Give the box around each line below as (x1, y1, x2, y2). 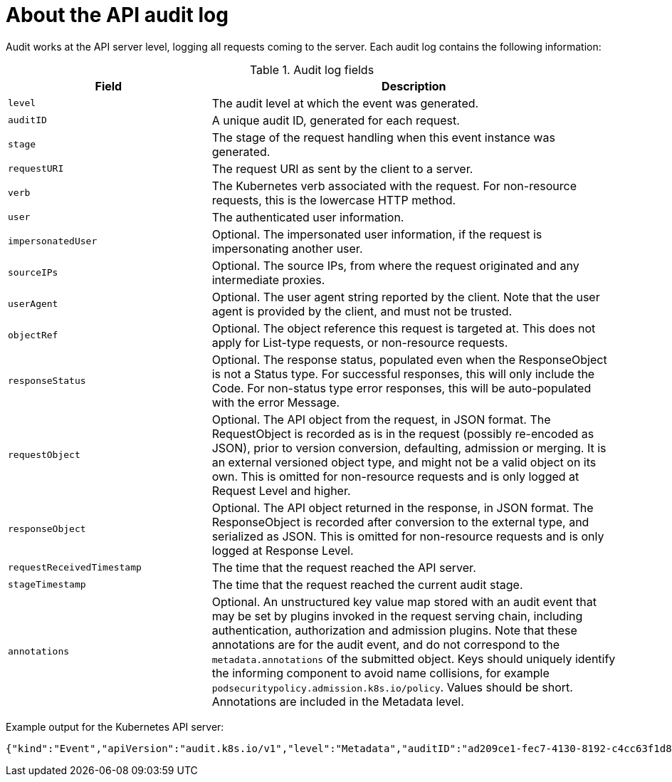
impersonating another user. (211, 241, 363, 256)
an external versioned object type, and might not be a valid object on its (211, 454, 597, 469)
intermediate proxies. (211, 272, 325, 287)
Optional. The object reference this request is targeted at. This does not (211, 320, 596, 335)
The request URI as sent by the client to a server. (211, 161, 473, 176)
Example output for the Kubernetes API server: (6, 720, 224, 733)
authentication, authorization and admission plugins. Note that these (211, 622, 577, 637)
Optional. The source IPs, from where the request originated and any (211, 258, 579, 273)
